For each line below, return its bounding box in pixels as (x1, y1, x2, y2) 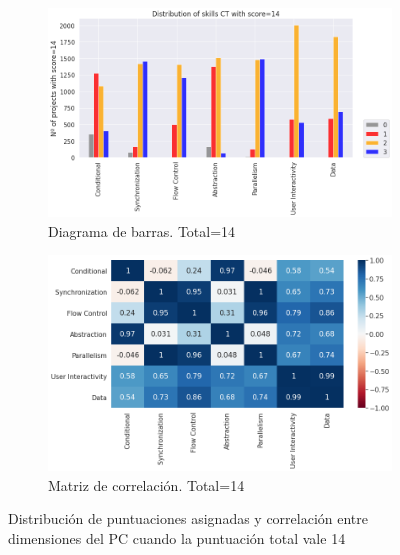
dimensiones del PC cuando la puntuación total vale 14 (8, 527, 346, 548)
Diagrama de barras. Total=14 (48, 220, 236, 241)
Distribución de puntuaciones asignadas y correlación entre (8, 508, 369, 529)
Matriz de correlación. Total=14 (48, 474, 245, 495)
